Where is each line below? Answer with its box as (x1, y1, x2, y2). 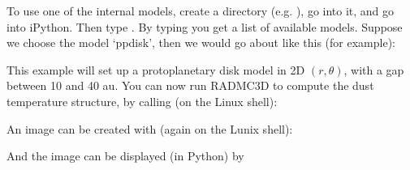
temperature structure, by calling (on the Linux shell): (6, 92, 278, 109)
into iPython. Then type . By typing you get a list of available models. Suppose (6, 18, 403, 35)
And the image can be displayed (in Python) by (6, 147, 244, 164)
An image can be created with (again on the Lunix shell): (6, 120, 293, 137)
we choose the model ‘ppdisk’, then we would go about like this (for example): (6, 34, 395, 51)
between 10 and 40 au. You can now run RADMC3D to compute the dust (6, 77, 374, 94)
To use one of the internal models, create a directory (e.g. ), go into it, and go (6, 2, 395, 19)
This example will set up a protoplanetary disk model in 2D (6, 61, 305, 78)
